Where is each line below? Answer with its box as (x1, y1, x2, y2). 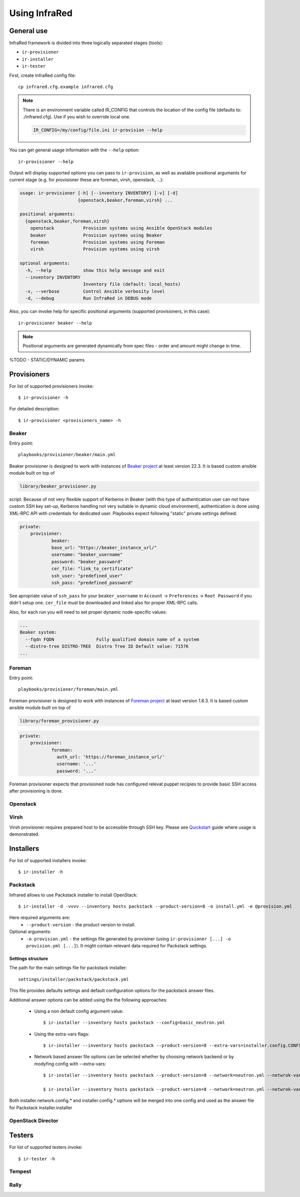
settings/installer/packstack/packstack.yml (18, 976, 129, 982)
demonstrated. (9, 831, 39, 837)
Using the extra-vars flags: (34, 1031, 89, 1037)
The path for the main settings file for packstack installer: (9, 965, 127, 971)
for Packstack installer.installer (9, 1104, 72, 1110)
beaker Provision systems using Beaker (30, 232, 162, 238)
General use (9, 27, 48, 35)
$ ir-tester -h (18, 1156, 55, 1161)
